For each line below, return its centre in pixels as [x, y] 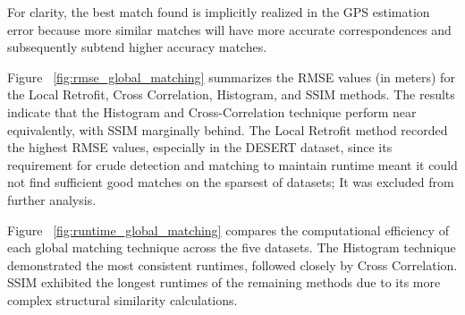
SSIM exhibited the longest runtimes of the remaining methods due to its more [224, 282]
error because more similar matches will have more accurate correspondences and [229, 29]
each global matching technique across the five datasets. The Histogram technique [232, 247]
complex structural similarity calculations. [123, 299]
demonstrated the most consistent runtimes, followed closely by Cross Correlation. [232, 264]
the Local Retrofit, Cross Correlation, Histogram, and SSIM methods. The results [231, 94]
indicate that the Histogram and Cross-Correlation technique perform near [212, 111]
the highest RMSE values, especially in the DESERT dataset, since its [200, 147]
